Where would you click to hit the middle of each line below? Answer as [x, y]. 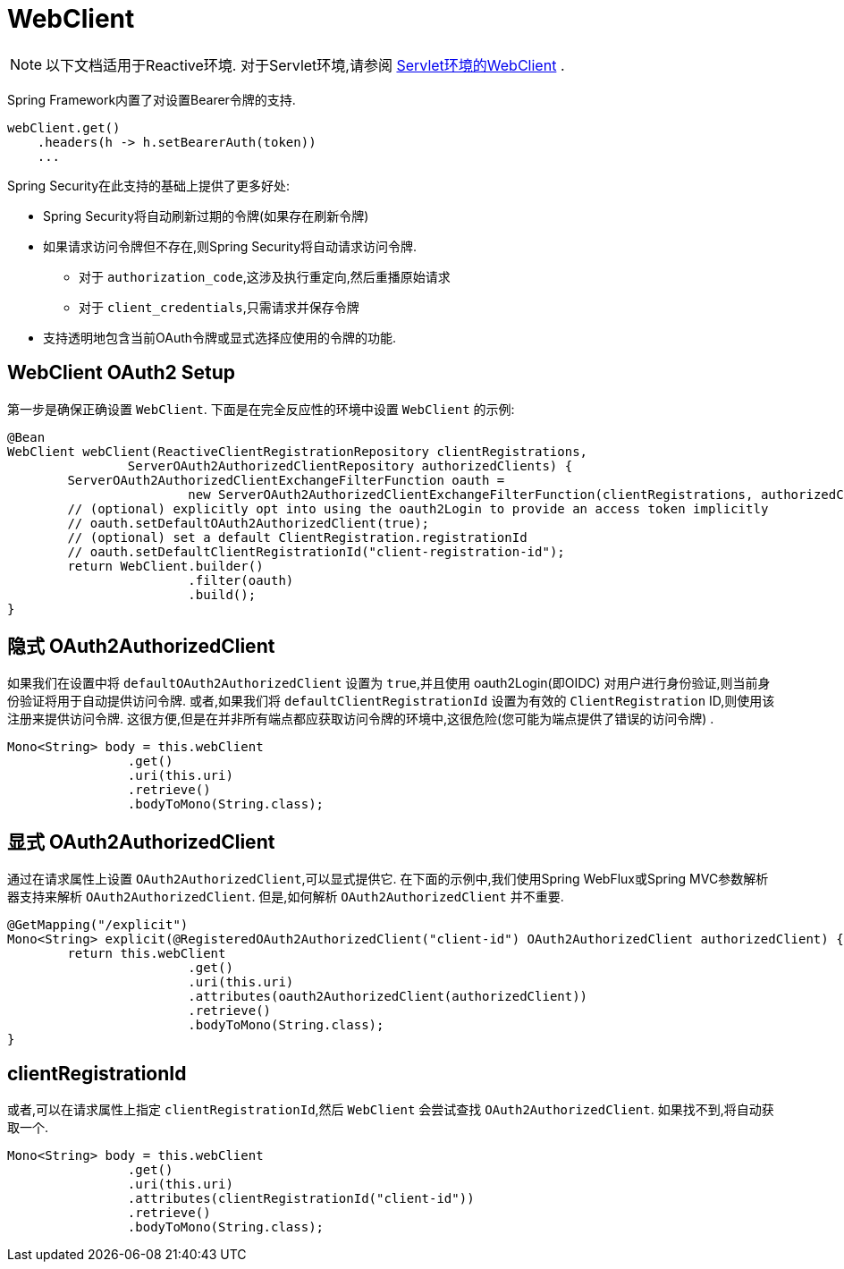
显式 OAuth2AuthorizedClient [141, 842]
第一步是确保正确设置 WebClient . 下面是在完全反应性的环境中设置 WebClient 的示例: [261, 409]
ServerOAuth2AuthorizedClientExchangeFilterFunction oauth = [286, 480]
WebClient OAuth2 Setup [121, 373]
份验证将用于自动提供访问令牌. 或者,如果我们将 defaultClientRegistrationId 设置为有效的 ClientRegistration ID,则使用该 [391, 701]
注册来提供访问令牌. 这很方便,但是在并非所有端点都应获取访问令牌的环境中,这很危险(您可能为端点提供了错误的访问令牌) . [361, 719]
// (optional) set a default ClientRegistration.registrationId [297, 537]
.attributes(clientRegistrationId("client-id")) [301, 1199]
